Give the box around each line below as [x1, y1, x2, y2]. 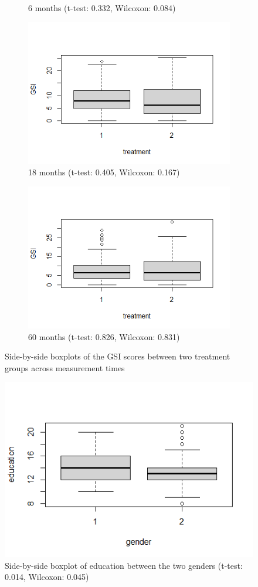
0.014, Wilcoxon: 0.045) [5, 571, 89, 583]
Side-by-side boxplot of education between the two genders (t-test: [5, 559, 243, 571]
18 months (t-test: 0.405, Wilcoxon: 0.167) [28, 166, 180, 178]
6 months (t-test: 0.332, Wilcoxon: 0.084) [28, 2, 176, 13]
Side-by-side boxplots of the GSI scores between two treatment [5, 350, 230, 362]
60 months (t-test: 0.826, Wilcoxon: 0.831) [28, 330, 180, 342]
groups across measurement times [5, 362, 125, 374]
